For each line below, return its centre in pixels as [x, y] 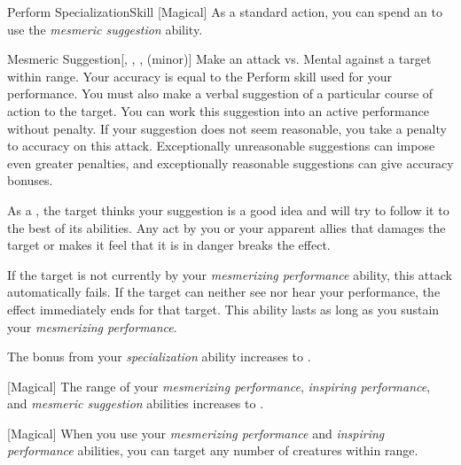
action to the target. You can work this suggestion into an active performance [218, 110]
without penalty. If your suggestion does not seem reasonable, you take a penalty [227, 128]
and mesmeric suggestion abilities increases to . [136, 403]
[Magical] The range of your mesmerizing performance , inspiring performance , [219, 386]
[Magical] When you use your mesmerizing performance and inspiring [196, 433]
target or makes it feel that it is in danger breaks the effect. [169, 245]
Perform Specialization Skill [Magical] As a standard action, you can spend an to [225, 12]
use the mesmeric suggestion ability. [105, 29]
